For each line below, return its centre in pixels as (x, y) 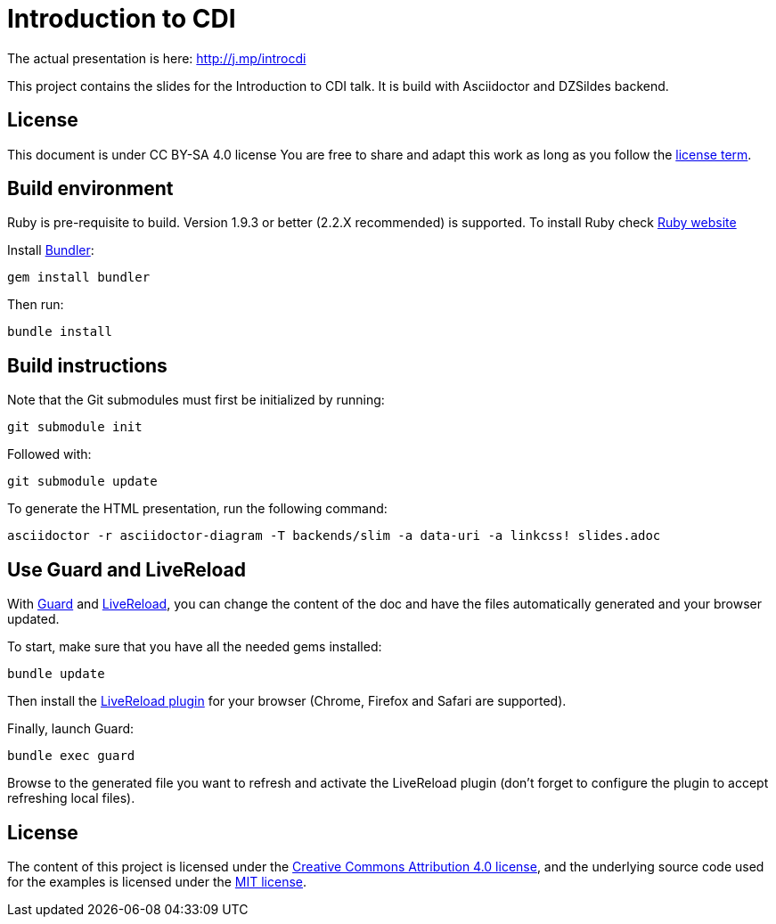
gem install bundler (79, 278)
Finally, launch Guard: (71, 729)
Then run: (36, 305)
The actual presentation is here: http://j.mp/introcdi (157, 58)
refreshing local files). (71, 798)
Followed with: (49, 454)
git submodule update (82, 482)
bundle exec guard (71, 756)
